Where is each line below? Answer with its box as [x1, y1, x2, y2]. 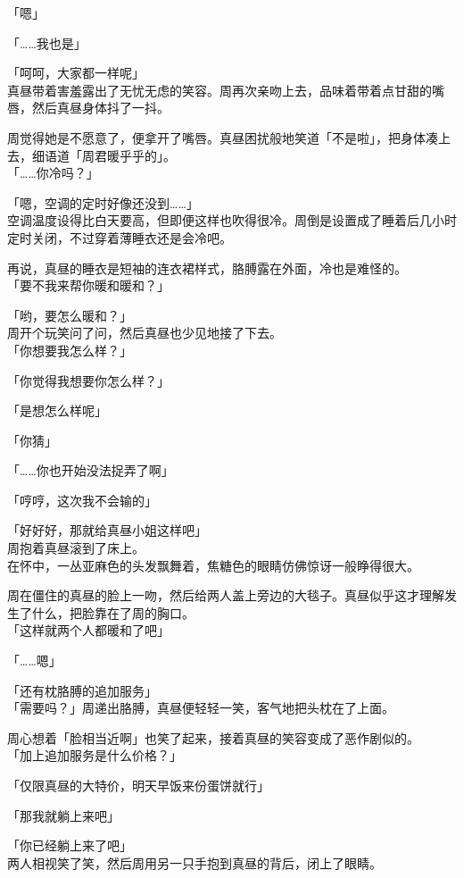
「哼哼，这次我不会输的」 [7, 490, 157, 509]
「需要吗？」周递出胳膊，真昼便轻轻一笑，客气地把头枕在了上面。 [7, 698, 394, 717]
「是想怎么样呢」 [7, 401, 107, 420]
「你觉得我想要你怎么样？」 [7, 371, 170, 389]
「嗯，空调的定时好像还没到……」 [7, 193, 199, 212]
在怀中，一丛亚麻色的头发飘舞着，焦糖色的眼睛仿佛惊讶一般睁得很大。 [7, 556, 419, 574]
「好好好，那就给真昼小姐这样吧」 [7, 521, 207, 539]
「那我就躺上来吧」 [7, 806, 120, 824]
